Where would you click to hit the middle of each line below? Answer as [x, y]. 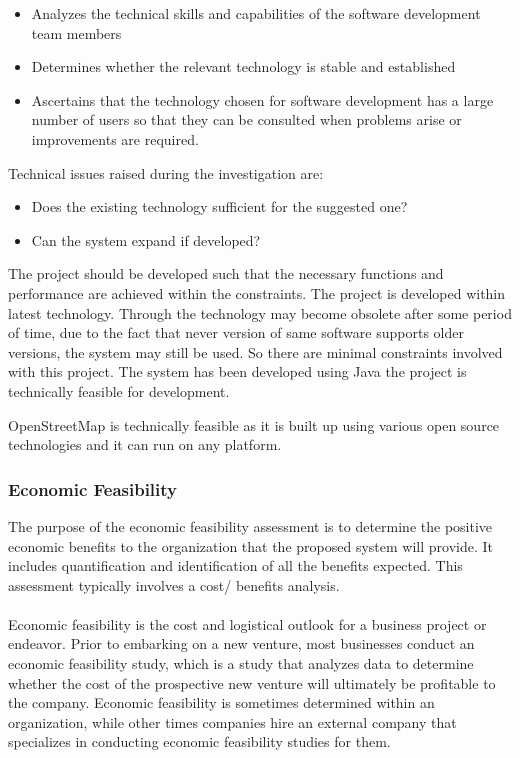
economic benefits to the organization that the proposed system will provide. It [250, 545]
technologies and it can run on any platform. [145, 444]
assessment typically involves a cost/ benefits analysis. [174, 584]
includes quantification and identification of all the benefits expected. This [235, 565]
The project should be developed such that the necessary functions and [226, 273]
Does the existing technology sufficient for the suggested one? [219, 206]
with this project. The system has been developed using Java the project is [237, 371]
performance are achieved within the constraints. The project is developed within [257, 292]
